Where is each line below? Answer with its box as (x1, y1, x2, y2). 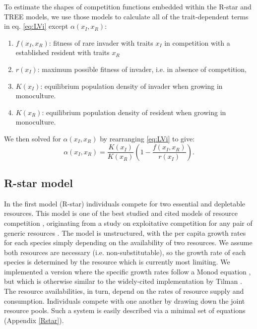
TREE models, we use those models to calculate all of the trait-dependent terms (4, 11, 249, 21)
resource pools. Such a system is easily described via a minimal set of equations (4, 305, 246, 316)
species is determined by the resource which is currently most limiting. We (4, 257, 230, 267)
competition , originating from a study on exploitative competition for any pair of (4, 217, 253, 228)
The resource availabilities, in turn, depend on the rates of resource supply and (4, 286, 244, 296)
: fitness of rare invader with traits (49, 37, 153, 48)
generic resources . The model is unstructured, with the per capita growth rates (4, 227, 246, 238)
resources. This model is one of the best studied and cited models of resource (4, 208, 238, 218)
